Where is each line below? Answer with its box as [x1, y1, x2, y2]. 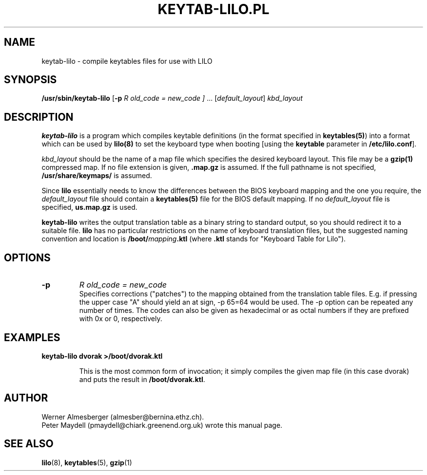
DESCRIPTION [4, 110, 74, 123]
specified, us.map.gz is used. [41, 203, 137, 212]
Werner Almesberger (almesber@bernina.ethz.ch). [41, 412, 204, 421]
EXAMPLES [4, 331, 60, 344]
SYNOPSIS [4, 73, 57, 86]
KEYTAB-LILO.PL [157, 1, 270, 18]
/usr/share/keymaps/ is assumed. [41, 171, 152, 180]
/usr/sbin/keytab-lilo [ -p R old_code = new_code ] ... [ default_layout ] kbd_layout [41, 94, 303, 103]
